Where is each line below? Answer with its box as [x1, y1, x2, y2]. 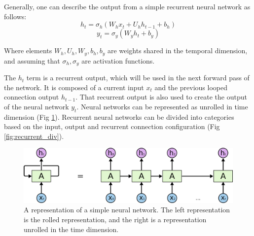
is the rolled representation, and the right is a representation [24, 214, 207, 225]
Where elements [4, 45, 52, 56]
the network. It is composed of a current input [4, 82, 144, 92]
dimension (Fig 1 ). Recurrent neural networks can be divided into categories [4, 111, 234, 122]
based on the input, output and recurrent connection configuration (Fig [4, 121, 220, 132]
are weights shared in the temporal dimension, [108, 45, 248, 56]
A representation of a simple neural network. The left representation [24, 204, 230, 215]
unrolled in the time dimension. [24, 224, 119, 234]
